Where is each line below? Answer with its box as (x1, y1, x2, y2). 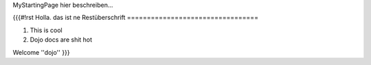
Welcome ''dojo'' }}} (12, 48, 70, 56)
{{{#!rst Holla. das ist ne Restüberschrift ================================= (12, 14, 259, 22)
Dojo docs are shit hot (30, 36, 93, 44)
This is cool (30, 26, 63, 34)
